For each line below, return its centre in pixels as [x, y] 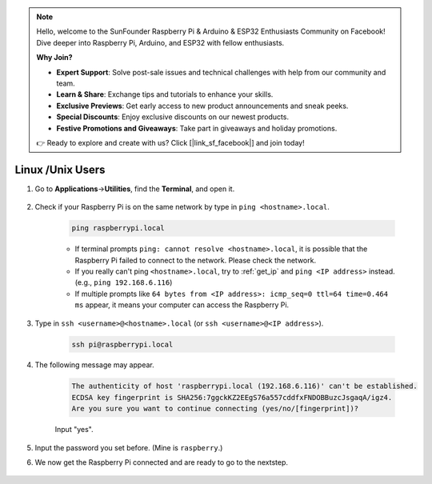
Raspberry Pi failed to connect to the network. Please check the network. [195, 260]
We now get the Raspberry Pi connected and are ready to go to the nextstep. [161, 462]
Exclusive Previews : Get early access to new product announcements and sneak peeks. [202, 106]
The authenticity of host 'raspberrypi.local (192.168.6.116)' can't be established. [244, 386]
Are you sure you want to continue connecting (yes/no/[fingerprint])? [215, 409]
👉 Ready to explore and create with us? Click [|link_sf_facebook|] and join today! [170, 142]
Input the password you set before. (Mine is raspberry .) [129, 447]
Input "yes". [74, 430]
